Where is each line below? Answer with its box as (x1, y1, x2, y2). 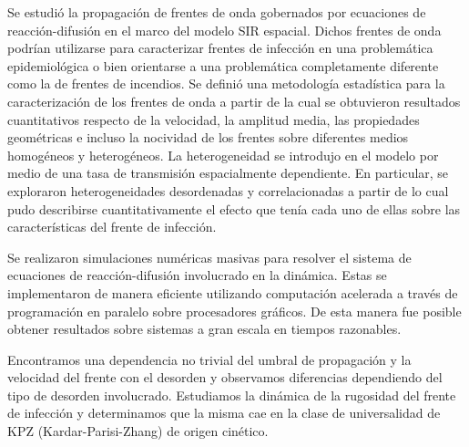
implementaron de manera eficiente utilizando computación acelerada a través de (7, 283, 458, 302)
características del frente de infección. (7, 217, 217, 236)
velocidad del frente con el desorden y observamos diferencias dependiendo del (7, 368, 443, 387)
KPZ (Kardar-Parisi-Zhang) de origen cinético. (7, 421, 269, 441)
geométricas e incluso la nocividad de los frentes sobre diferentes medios (7, 128, 409, 147)
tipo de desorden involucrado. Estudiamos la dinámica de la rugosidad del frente (7, 385, 456, 404)
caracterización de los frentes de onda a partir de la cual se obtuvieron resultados (7, 91, 461, 110)
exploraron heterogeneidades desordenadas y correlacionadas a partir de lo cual (7, 181, 449, 200)
